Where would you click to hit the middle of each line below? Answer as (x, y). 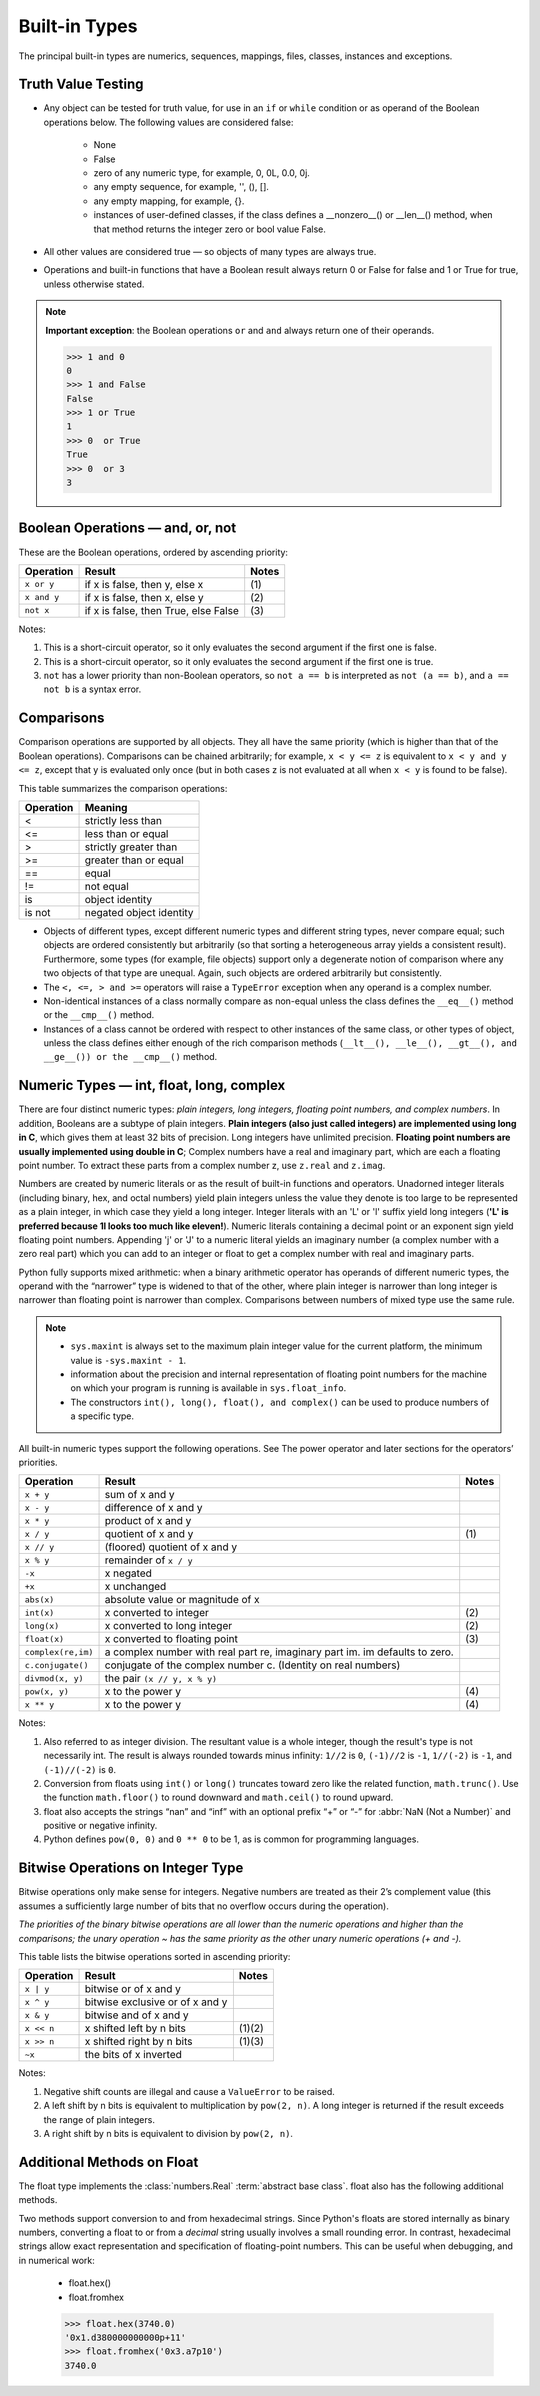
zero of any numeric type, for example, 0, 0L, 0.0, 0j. (201, 173)
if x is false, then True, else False (161, 610)
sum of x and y (139, 1495)
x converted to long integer (168, 1626)
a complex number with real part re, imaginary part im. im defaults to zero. (279, 1652)
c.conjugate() (56, 1665)
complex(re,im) (59, 1651)
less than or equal (126, 833)
